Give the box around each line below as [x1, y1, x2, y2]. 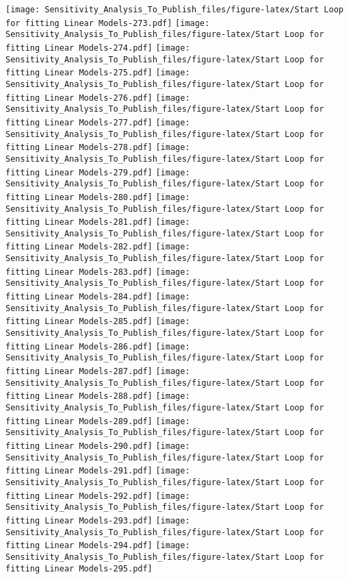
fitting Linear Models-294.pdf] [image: [5, 541, 190, 551]
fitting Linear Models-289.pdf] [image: [5, 416, 190, 426]
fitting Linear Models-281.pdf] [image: [5, 217, 190, 227]
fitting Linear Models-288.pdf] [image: [5, 391, 190, 402]
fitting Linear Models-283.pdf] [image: [5, 267, 190, 277]
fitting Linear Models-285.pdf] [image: [5, 317, 190, 327]
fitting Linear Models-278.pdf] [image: [5, 143, 190, 153]
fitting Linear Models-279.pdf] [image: [5, 167, 190, 177]
